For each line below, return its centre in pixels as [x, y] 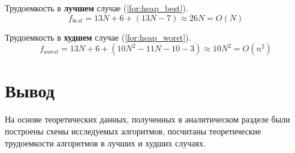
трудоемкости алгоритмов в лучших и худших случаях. [105, 143]
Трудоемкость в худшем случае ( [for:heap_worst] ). [98, 37]
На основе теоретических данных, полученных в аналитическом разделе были [147, 119]
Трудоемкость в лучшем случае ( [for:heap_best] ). [97, 8]
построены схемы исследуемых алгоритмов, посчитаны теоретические [133, 131]
